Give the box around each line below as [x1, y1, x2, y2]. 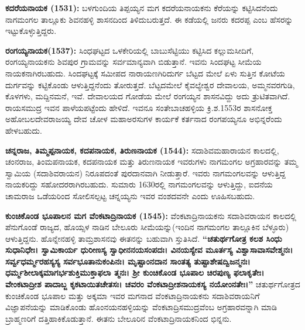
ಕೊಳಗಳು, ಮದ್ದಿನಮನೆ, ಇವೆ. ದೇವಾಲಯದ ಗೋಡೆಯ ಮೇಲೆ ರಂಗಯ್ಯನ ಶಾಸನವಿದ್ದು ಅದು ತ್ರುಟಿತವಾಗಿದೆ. [5, 90, 290, 102]
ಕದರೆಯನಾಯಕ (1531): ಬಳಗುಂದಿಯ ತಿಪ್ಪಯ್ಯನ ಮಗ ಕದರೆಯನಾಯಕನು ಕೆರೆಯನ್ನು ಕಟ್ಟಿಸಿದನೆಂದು [5, 2, 278, 13]
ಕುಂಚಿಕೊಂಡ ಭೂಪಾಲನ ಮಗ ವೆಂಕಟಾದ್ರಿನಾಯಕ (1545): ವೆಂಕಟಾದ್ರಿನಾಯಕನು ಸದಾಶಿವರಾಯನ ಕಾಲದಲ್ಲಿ [5, 209, 297, 221]
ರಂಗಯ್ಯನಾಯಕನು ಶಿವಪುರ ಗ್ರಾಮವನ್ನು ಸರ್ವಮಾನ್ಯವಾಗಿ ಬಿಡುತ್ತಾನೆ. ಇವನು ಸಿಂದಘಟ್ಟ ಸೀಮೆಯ [5, 55, 262, 68]
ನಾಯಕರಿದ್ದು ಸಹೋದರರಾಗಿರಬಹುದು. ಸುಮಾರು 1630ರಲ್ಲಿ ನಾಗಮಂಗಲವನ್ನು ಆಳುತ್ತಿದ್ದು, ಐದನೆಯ [5, 178, 273, 190]
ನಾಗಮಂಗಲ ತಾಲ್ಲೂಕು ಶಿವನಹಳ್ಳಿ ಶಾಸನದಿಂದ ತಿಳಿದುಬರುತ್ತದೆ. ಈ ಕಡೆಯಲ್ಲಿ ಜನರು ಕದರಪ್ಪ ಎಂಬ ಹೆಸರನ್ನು [5, 13, 293, 25]
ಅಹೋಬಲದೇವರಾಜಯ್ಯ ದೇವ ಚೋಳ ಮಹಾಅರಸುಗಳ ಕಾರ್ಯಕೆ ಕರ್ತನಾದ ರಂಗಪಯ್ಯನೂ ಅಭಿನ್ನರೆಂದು [5, 113, 282, 125]
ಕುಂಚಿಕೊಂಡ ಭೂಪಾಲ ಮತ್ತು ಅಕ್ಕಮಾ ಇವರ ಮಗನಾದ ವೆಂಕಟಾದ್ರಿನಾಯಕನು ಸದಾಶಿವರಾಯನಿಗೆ [5, 289, 260, 301]
